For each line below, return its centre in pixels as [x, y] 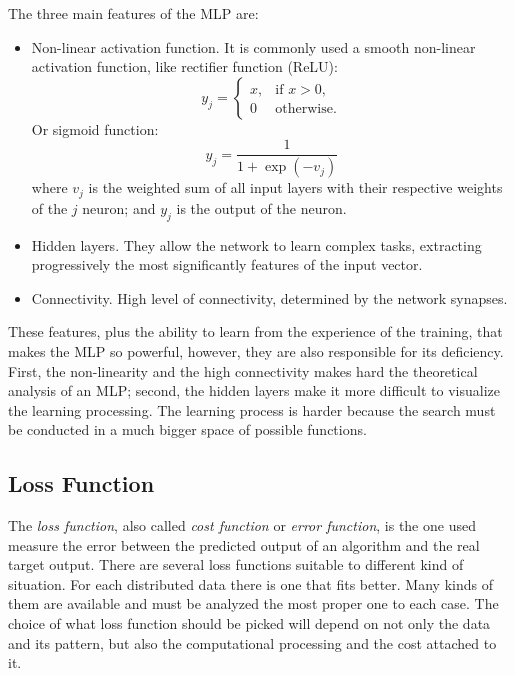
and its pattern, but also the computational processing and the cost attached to [252, 642]
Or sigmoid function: [95, 128]
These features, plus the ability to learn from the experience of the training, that [255, 331]
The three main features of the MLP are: [133, 13]
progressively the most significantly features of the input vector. [227, 264]
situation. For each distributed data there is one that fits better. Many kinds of [250, 583]
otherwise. [306, 108]
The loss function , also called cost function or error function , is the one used [242, 525]
